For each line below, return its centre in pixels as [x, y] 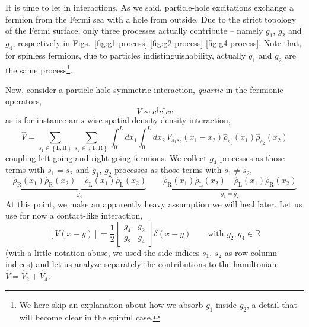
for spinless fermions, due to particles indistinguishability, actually [126, 55]
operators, [24, 101]
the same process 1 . [39, 69]
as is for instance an [42, 120]
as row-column [251, 252]
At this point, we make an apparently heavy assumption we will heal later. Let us [154, 203]
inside [226, 304]
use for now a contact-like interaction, [74, 215]
